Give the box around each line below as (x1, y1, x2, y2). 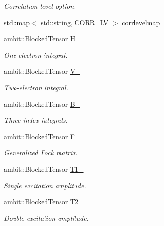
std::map (4, 17, 30, 27)
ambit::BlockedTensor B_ (4, 98, 80, 109)
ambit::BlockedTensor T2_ (4, 196, 84, 207)
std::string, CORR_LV (41, 17, 109, 27)
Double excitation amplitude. (4, 212, 89, 223)
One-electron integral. (4, 49, 68, 60)
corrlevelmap (122, 17, 160, 27)
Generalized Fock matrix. (4, 147, 78, 158)
